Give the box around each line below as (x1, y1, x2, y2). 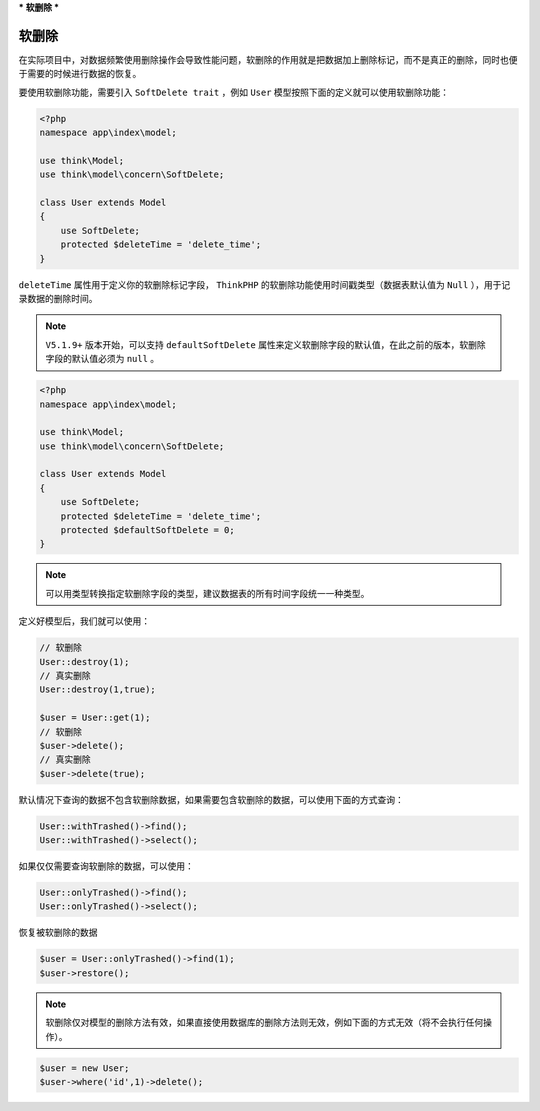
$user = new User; (39, 1062, 130, 1074)
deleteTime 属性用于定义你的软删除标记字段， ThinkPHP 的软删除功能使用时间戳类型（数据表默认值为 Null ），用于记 (18, 278, 511, 290)
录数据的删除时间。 (18, 292, 98, 304)
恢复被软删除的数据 (18, 926, 98, 939)
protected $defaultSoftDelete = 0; (60, 525, 235, 536)
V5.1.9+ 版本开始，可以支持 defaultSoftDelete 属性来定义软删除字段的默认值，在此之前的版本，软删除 (45, 338, 487, 350)
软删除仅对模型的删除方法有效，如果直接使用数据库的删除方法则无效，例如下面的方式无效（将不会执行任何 (45, 1016, 484, 1029)
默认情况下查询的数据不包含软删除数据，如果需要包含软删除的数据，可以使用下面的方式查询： (18, 793, 404, 805)
